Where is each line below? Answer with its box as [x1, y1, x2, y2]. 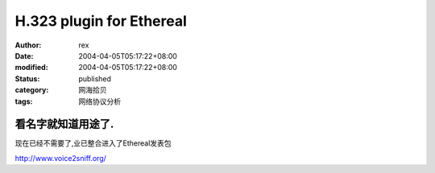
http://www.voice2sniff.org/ [14, 153, 106, 163]
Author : [14, 40, 42, 50]
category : [14, 85, 49, 95]
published [78, 73, 112, 84]
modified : [14, 63, 48, 72]
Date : [14, 51, 34, 60]
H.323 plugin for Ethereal [14, 12, 187, 30]
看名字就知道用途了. [14, 117, 114, 131]
